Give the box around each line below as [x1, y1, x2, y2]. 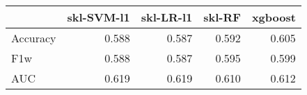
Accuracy [11, 30, 56, 46]
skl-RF [203, 9, 241, 25]
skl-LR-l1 [141, 9, 193, 25]
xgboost [251, 9, 296, 25]
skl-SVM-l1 [67, 9, 130, 25]
